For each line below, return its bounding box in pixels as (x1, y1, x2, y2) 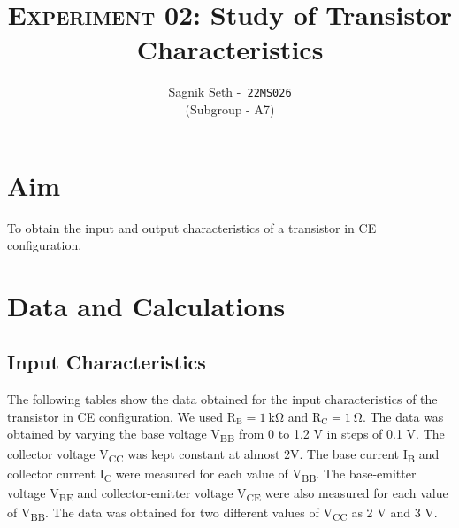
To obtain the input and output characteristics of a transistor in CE (7, 218, 377, 237)
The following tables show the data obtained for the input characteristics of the (7, 390, 438, 408)
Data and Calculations (7, 287, 286, 323)
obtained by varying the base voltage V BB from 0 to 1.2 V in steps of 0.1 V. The (7, 424, 445, 446)
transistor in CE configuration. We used (7, 407, 224, 425)
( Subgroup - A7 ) (185, 99, 275, 118)
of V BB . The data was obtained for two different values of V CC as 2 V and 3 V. (7, 502, 438, 524)
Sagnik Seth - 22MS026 (168, 82, 292, 101)
